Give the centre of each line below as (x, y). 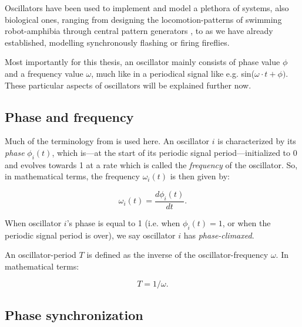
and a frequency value (44, 73)
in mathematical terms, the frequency (72, 176)
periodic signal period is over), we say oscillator (90, 235)
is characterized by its (257, 141)
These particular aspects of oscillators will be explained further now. (128, 85)
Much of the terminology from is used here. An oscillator (107, 141)
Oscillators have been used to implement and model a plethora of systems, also (147, 8)
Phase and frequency (69, 116)
